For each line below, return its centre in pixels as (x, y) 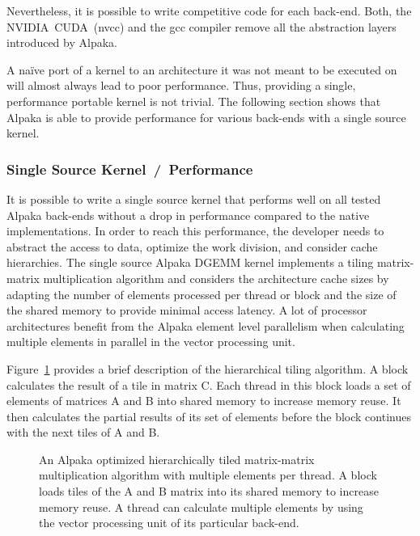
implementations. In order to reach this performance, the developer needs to (195, 231)
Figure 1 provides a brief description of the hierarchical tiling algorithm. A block (208, 368)
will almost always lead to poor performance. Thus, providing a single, (181, 85)
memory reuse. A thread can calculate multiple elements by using (201, 506)
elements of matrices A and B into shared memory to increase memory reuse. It (204, 401)
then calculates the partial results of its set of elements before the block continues (209, 416)
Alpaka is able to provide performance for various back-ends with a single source (206, 117)
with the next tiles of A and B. (83, 432)
